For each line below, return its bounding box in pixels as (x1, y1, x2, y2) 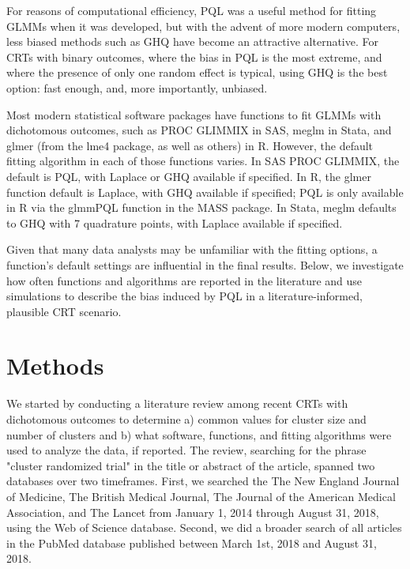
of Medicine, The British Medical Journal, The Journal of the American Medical (6, 488, 396, 504)
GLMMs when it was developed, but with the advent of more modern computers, (6, 17, 401, 34)
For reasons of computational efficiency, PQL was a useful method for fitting (6, 2, 377, 18)
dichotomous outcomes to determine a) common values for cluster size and (6, 411, 367, 427)
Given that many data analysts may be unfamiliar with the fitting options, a (6, 241, 378, 258)
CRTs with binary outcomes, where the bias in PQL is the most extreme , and (6, 48, 382, 65)
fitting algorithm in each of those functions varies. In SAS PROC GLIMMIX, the (6, 153, 400, 169)
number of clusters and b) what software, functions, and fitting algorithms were (6, 426, 392, 443)
